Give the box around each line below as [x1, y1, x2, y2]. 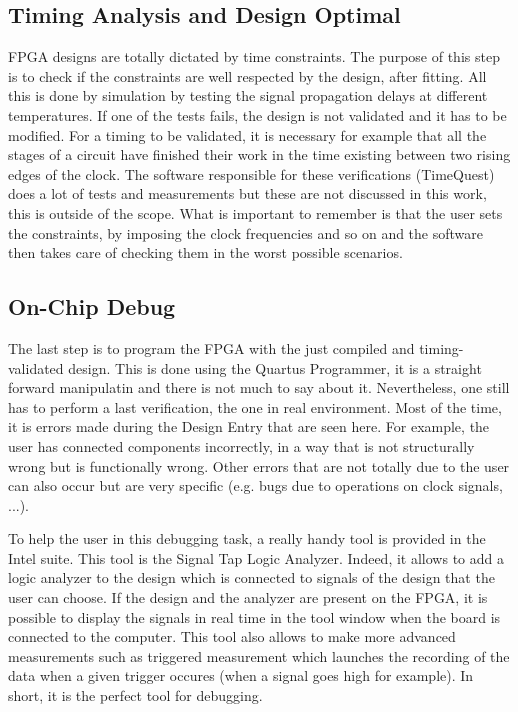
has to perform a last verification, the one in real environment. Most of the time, [8, 396, 502, 417]
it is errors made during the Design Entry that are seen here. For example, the [8, 416, 490, 437]
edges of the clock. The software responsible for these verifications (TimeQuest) [8, 163, 495, 184]
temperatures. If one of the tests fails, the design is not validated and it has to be [8, 104, 507, 125]
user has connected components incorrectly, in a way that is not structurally [8, 435, 475, 456]
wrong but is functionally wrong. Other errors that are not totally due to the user [8, 455, 510, 476]
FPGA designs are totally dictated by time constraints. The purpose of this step [8, 46, 500, 67]
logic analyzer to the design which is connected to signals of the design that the [8, 567, 495, 588]
